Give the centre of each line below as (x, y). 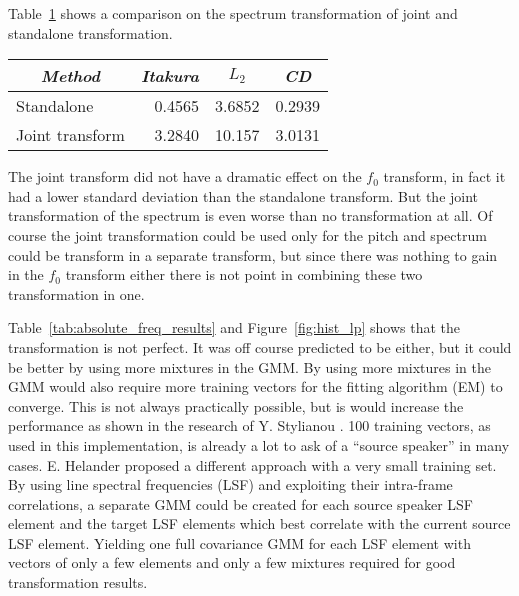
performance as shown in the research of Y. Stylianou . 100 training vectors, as (249, 425)
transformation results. (78, 582)
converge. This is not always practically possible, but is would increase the (236, 405)
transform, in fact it (444, 176)
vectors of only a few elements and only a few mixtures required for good (232, 562)
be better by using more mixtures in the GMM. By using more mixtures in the (250, 366)
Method (70, 76)
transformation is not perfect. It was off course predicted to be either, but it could (260, 346)
